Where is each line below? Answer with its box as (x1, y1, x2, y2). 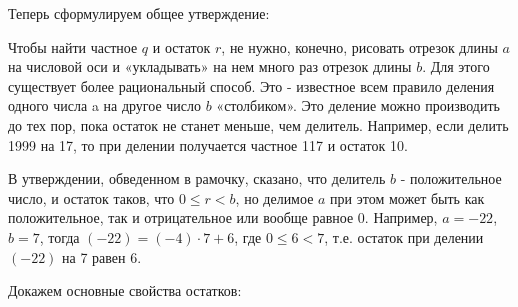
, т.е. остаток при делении (324, 226, 484, 247)
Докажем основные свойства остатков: (8, 280, 242, 301)
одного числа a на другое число (8, 95, 202, 116)
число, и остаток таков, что (8, 187, 175, 208)
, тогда (39, 226, 80, 247)
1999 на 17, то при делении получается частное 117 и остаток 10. (8, 134, 408, 155)
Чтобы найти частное (8, 36, 138, 57)
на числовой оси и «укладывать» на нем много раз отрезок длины (8, 56, 412, 77)
